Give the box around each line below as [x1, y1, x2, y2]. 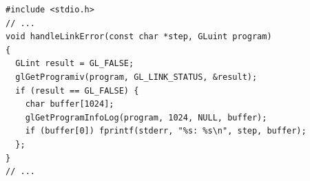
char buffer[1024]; [25, 99, 114, 109]
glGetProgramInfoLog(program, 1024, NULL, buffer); [25, 112, 267, 123]
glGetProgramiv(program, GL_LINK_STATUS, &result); [15, 72, 258, 82]
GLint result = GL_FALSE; [15, 58, 134, 69]
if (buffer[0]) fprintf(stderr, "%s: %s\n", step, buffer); [25, 126, 307, 136]
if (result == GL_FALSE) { [15, 85, 139, 96]
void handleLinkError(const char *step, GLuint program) [6, 32, 272, 42]
